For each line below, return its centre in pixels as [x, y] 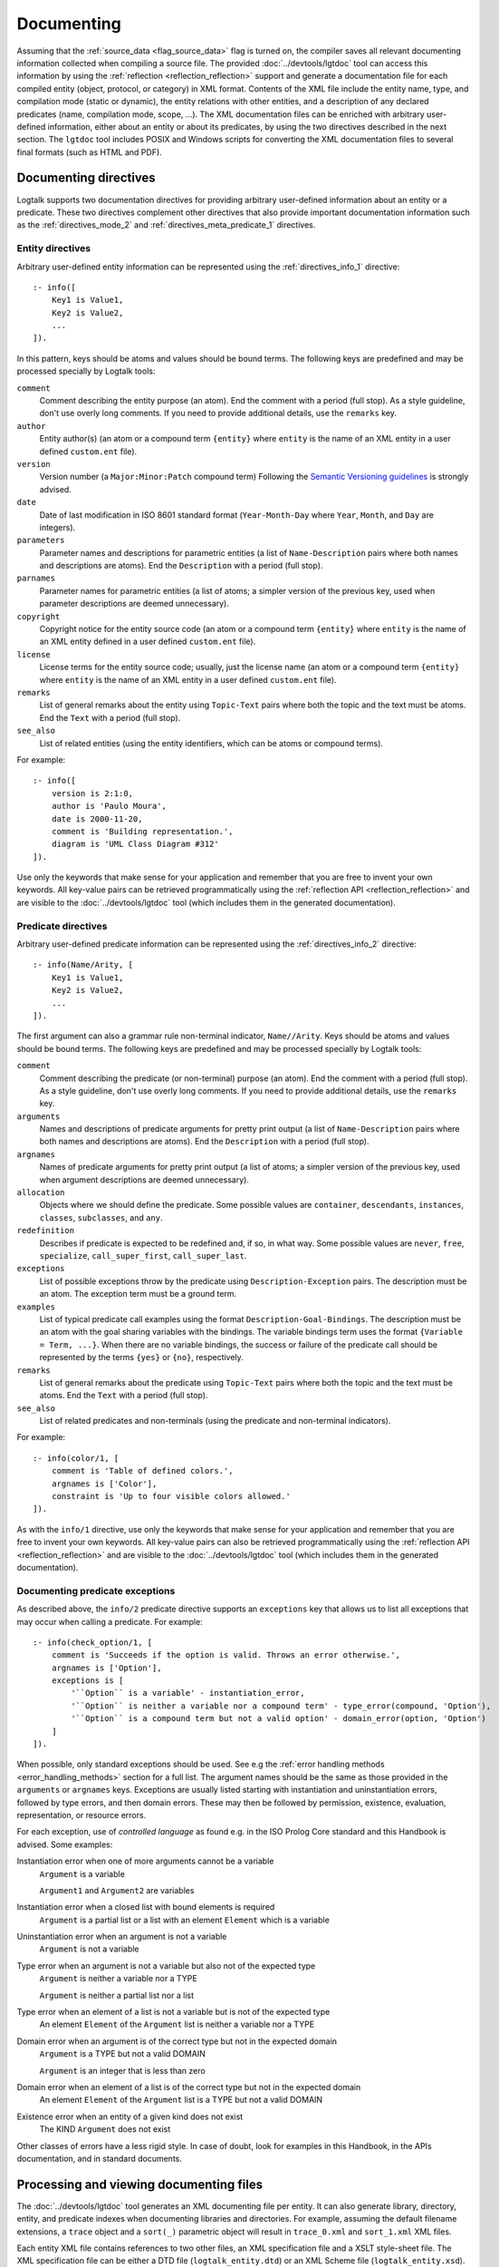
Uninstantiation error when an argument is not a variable [122, 1937]
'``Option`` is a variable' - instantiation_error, [188, 1693]
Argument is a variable [82, 1873]
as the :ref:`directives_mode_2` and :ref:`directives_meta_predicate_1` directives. [166, 225]
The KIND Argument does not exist [105, 2129]
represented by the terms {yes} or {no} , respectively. [141, 1357]
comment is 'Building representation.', [143, 831]
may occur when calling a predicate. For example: [110, 1621]
